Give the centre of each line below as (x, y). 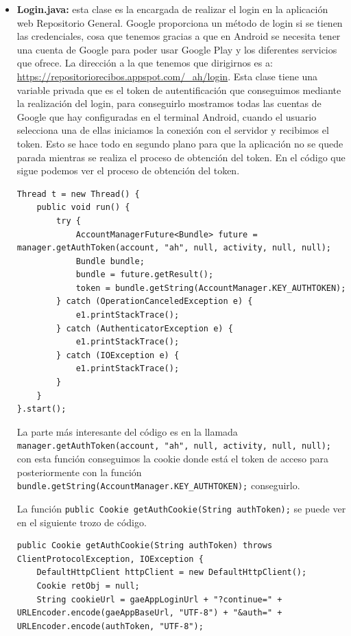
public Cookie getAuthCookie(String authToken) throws (145, 546)
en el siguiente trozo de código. (82, 522)
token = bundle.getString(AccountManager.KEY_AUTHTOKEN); (211, 288)
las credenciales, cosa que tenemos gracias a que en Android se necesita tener (179, 36)
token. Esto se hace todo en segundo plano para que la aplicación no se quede (180, 143)
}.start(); (41, 409)
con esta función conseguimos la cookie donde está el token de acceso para (172, 459)
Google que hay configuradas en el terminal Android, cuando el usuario (167, 116)
